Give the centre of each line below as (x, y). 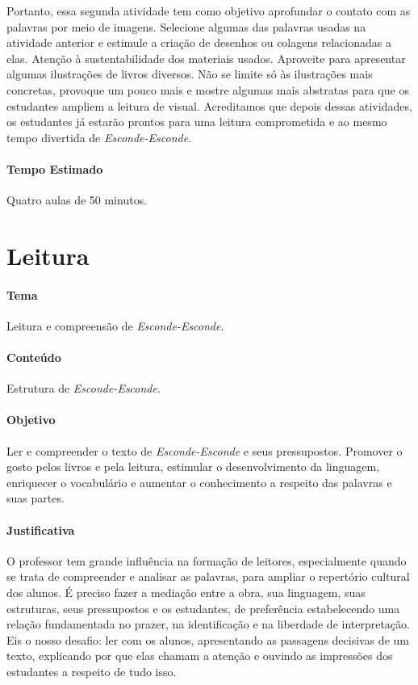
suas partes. (36, 498)
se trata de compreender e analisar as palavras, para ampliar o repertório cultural (208, 576)
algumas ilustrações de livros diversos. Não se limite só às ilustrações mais (190, 74)
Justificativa (41, 530)
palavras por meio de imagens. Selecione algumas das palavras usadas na (186, 26)
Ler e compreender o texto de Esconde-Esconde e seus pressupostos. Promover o (205, 450)
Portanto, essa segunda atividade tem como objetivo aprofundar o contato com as (209, 11)
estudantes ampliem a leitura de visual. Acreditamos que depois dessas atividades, (209, 105)
